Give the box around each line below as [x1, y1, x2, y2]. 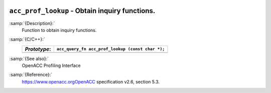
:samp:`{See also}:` [9, 55, 49, 61]
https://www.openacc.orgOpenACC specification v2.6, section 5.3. [22, 78, 160, 84]
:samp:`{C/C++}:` [9, 36, 45, 42]
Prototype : [25, 45, 51, 52]
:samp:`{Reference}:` [9, 71, 53, 77]
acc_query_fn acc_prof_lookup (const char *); [56, 46, 165, 52]
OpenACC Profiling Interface [22, 62, 81, 68]
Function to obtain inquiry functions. [22, 27, 97, 33]
